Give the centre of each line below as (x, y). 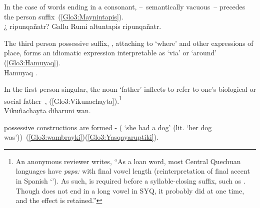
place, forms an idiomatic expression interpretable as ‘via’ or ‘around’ (110, 53)
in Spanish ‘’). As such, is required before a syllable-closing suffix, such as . (130, 180)
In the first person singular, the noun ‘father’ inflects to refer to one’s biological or (130, 89)
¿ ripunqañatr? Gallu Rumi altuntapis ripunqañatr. (83, 26)
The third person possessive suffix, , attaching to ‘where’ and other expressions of (129, 43)
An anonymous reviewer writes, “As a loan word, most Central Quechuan (128, 161)
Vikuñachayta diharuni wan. (47, 110)
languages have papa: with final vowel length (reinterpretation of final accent (133, 171)
